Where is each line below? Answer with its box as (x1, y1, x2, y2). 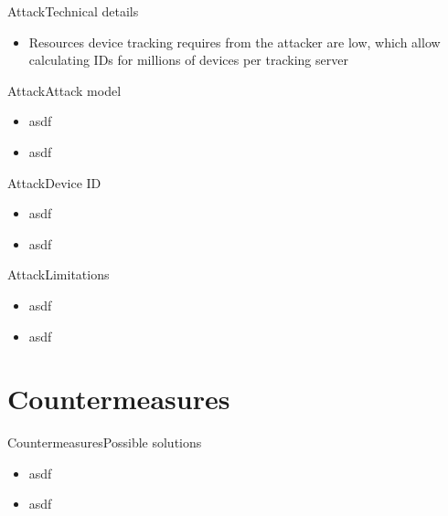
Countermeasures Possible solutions (7, 433, 202, 452)
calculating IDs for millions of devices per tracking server (28, 50, 348, 69)
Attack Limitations (7, 265, 110, 284)
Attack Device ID (7, 173, 101, 192)
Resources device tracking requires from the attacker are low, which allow (28, 32, 441, 51)
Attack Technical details (7, 2, 139, 20)
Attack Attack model (7, 80, 122, 100)
